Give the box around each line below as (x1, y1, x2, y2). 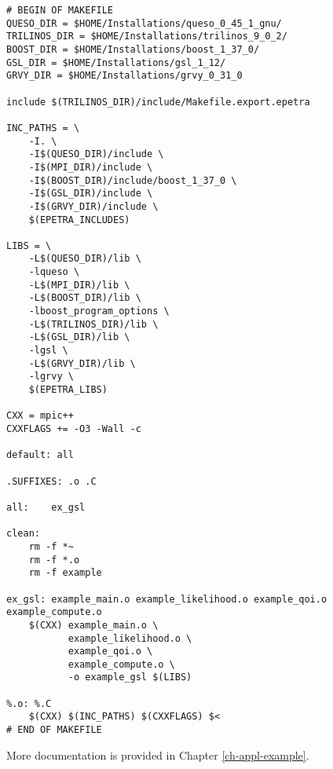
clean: (6, 528, 40, 540)
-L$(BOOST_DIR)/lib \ (28, 292, 141, 304)
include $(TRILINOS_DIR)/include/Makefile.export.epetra (6, 96, 310, 108)
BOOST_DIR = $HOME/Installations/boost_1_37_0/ (6, 43, 260, 55)
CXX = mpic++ (6, 410, 74, 422)
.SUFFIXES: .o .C (6, 475, 97, 487)
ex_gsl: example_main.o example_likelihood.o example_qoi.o (6, 593, 328, 605)
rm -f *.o (28, 554, 80, 566)
